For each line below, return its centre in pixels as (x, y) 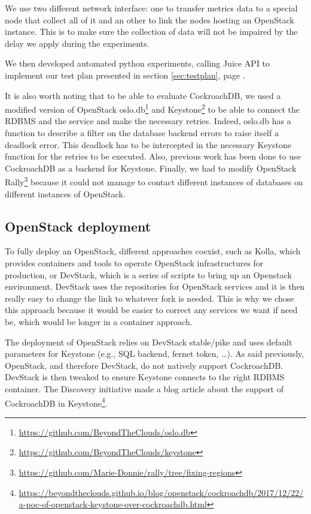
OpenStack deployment (78, 226)
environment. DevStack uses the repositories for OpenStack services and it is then (155, 286)
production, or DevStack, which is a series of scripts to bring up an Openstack (148, 274)
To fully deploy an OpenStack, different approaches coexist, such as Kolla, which (153, 251)
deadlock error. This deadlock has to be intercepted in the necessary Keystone (148, 144)
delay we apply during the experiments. (77, 43)
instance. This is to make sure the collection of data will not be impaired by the (151, 31)
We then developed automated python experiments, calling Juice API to (138, 63)
